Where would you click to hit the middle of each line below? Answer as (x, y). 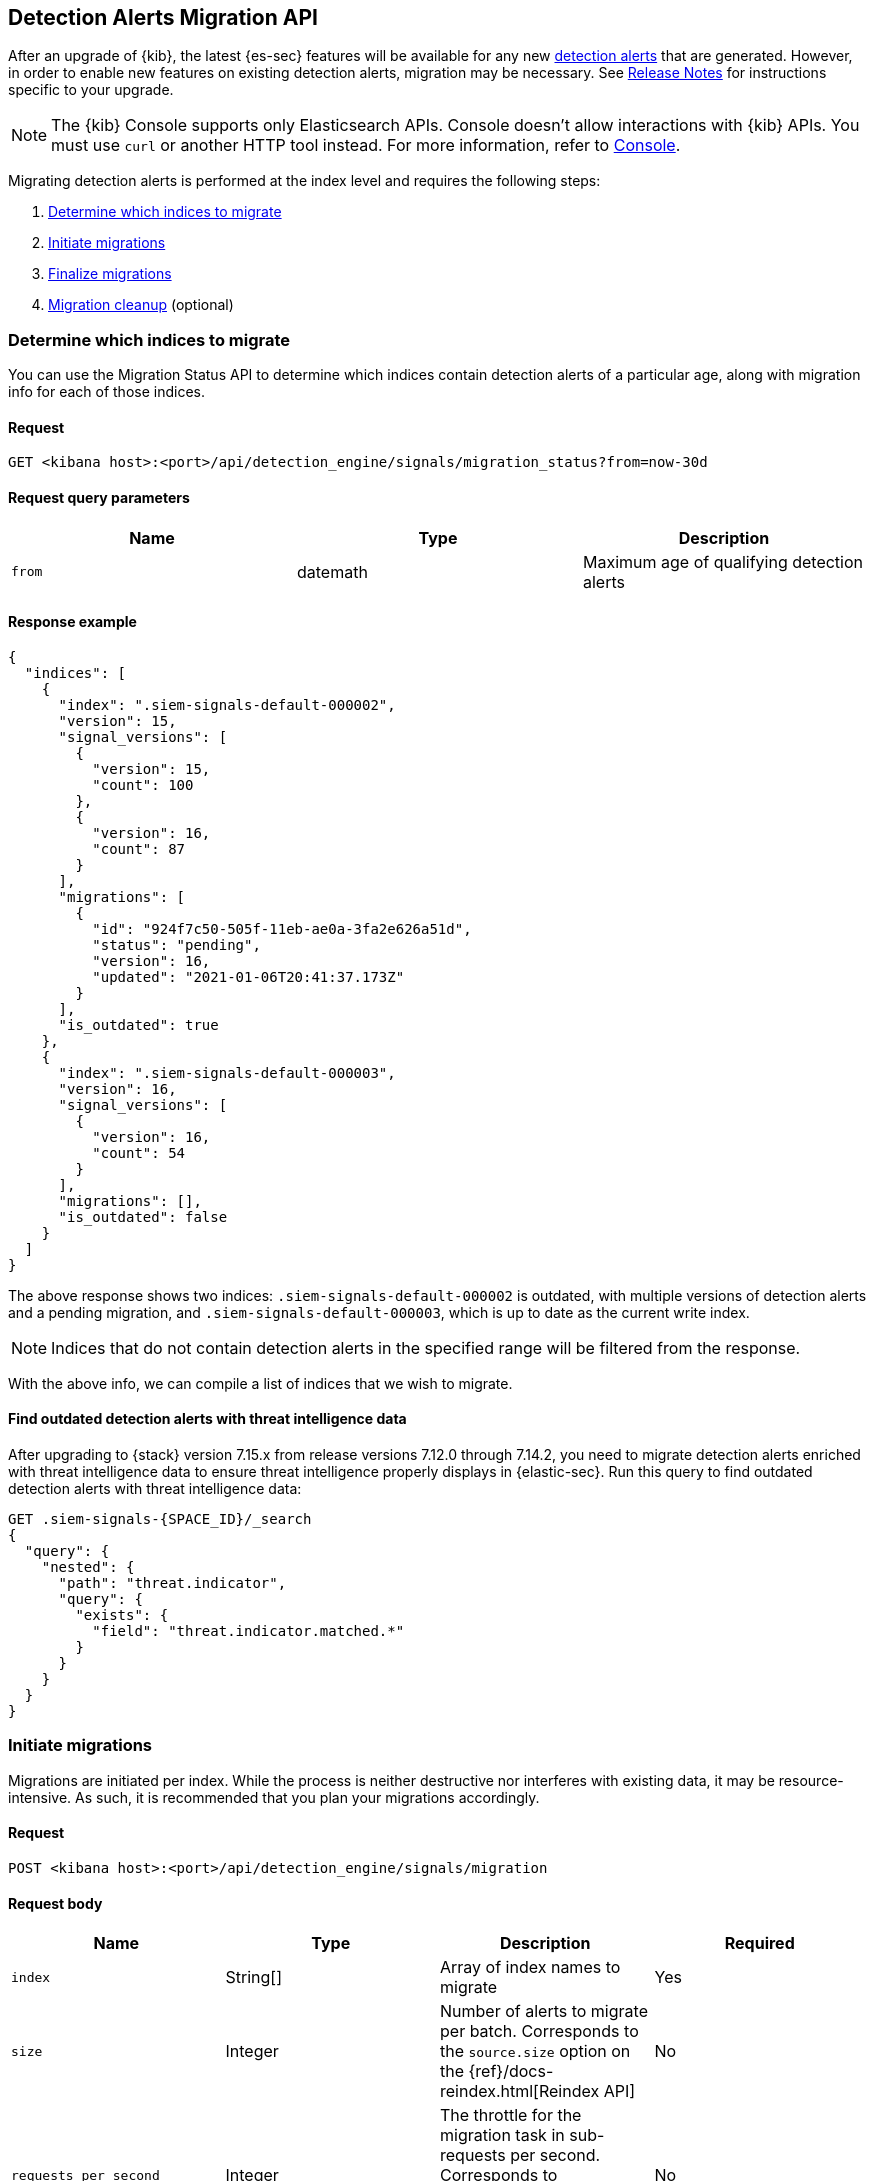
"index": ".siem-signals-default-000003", (227, 1072)
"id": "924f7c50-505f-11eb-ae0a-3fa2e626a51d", (282, 928)
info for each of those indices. (106, 392)
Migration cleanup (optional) (141, 305)
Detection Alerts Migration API (163, 17)
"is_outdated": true (138, 1024)
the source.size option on (535, 2051)
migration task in (502, 2135)
